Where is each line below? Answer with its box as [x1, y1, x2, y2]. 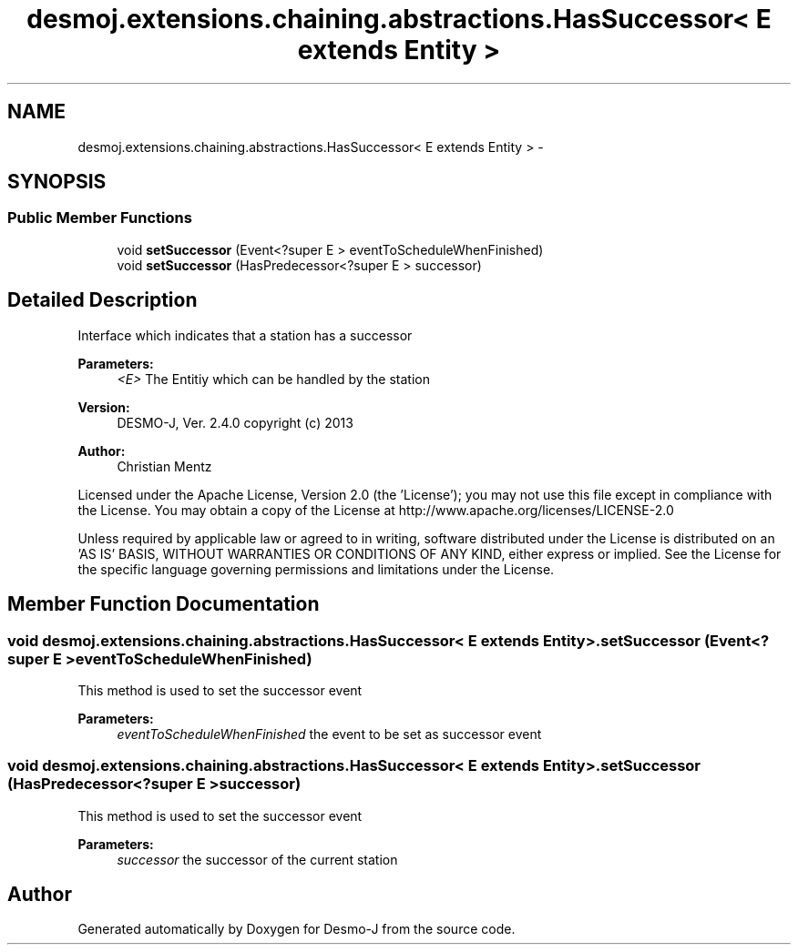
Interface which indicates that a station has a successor [77, 327, 413, 343]
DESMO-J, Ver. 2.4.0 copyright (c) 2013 [117, 414, 353, 430]
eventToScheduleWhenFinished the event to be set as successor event [117, 725, 542, 742]
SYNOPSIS [7, 170, 107, 194]
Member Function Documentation [7, 592, 320, 616]
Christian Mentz [117, 458, 212, 474]
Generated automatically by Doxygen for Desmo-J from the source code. [77, 921, 516, 937]
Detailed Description [7, 289, 198, 312]
